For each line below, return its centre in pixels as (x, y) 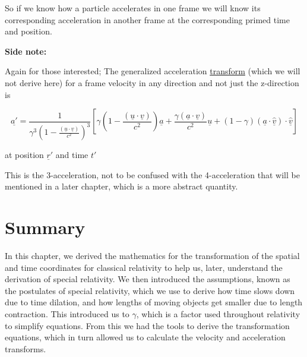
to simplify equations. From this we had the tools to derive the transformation (147, 325)
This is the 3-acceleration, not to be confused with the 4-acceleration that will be (152, 174)
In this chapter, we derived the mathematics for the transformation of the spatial (152, 255)
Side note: (26, 51)
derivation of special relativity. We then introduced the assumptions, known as (148, 279)
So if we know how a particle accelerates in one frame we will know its (133, 8)
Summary (45, 227)
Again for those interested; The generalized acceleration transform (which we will (153, 71)
